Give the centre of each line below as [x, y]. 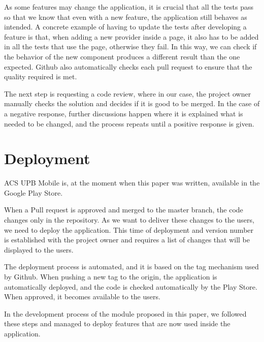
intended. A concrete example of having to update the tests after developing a [125, 27]
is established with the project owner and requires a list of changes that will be [127, 240]
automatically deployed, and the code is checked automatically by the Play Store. [131, 286]
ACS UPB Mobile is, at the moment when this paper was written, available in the [132, 183]
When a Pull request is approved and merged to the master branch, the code [124, 210]
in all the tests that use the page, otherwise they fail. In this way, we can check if [130, 46]
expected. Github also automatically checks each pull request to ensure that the [128, 66]
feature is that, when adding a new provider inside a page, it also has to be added [131, 36]
